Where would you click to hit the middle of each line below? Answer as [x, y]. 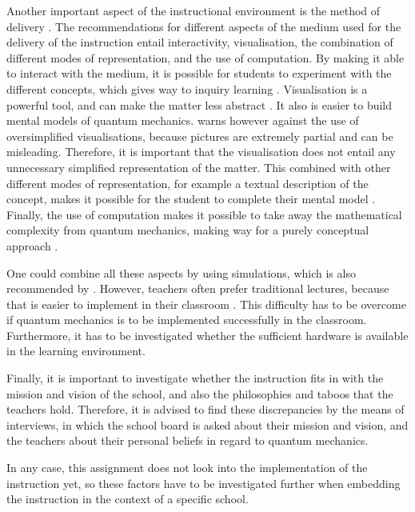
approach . [32, 245]
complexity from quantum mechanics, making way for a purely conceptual [188, 230]
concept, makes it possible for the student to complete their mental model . [191, 199]
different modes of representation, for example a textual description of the [188, 183]
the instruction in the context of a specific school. [128, 499]
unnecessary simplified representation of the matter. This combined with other [199, 167]
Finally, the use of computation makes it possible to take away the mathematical [204, 214]
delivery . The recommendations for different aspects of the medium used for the [204, 26]
